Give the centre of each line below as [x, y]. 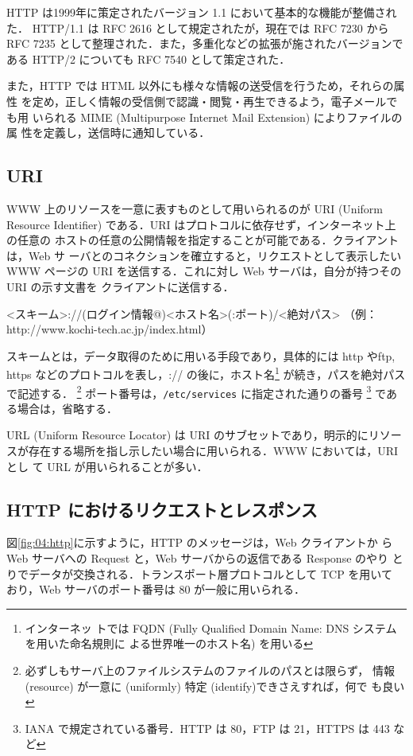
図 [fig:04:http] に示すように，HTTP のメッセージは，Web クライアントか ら [200, 542]
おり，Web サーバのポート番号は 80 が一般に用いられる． [156, 589]
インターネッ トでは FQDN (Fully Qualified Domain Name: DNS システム [211, 627]
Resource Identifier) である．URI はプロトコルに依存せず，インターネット [196, 224]
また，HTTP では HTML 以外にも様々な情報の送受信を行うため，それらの [200, 86]
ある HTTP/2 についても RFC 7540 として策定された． [149, 58]
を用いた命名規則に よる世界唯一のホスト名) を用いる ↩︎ [169, 643]
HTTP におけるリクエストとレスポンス [162, 509]
